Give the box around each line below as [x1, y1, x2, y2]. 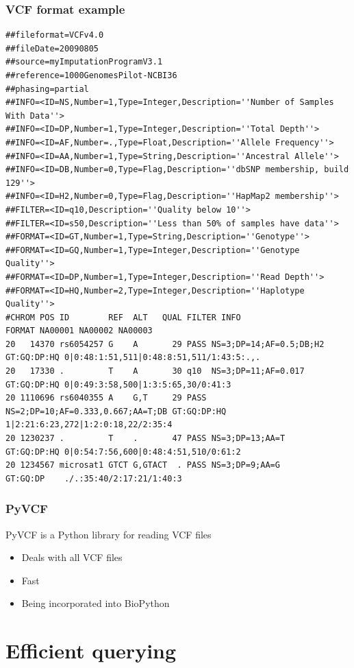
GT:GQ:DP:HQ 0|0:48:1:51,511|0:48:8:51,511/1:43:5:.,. [5, 353, 261, 363]
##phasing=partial [5, 84, 89, 94]
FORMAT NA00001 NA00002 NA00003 [5, 326, 153, 336]
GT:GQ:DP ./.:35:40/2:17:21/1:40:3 [5, 473, 182, 484]
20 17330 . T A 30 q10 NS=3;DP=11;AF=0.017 [5, 366, 305, 377]
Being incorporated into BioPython [21, 596, 170, 610]
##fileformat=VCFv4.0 [5, 30, 104, 40]
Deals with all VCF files [21, 550, 123, 564]
